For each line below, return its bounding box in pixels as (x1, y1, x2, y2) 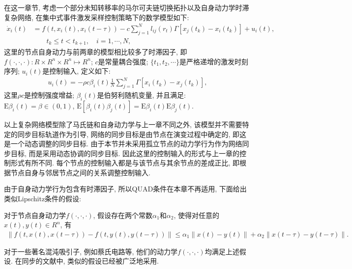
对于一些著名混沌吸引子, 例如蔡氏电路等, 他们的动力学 (4, 246, 178, 256)
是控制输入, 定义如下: (42, 66, 111, 76)
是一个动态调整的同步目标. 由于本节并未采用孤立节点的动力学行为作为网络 (4, 138, 242, 149)
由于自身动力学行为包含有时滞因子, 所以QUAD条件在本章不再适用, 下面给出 (4, 184, 247, 194)
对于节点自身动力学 (4, 210, 66, 220)
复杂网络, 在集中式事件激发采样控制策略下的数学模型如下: (4, 12, 189, 22)
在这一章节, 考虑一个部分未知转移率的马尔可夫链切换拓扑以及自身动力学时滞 (4, 2, 249, 12)
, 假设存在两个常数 (93, 210, 153, 220)
